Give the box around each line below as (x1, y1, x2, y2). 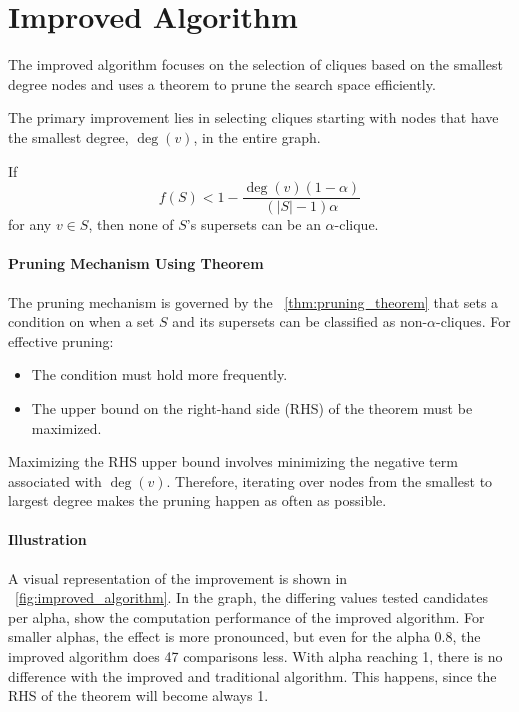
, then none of (88, 214, 174, 235)
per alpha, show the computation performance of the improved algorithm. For (8, 606, 485, 627)
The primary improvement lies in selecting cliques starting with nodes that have (8, 107, 499, 128)
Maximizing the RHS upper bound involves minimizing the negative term (8, 451, 458, 472)
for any (8, 214, 52, 235)
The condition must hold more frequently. (31, 364, 288, 385)
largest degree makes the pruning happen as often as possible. (8, 490, 387, 511)
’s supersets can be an (186, 214, 321, 235)
